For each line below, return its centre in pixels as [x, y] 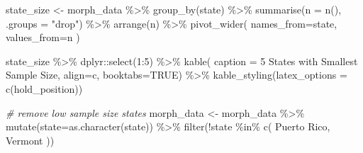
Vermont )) [30, 140]
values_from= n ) [43, 37]
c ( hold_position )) [44, 88]
